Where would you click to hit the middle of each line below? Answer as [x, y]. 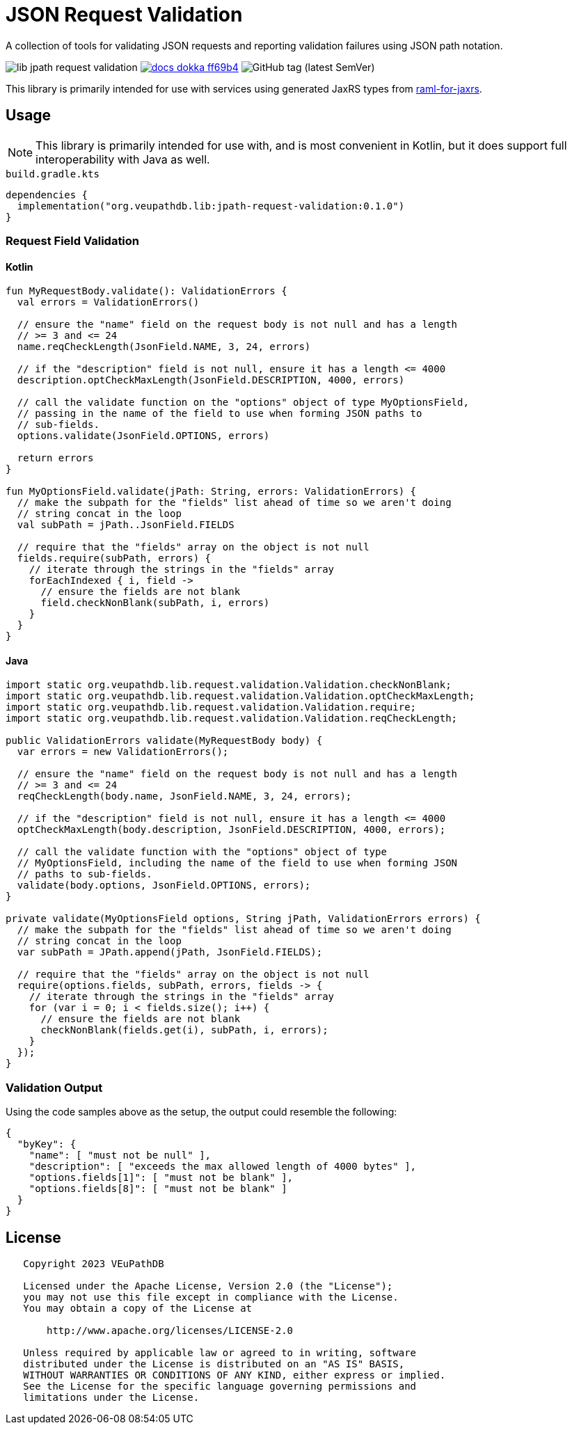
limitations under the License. [111, 1397]
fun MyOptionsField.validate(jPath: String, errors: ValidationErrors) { [211, 492]
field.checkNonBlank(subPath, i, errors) [155, 603]
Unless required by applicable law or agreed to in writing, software [220, 1353]
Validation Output [54, 1087]
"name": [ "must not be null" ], [120, 1155]
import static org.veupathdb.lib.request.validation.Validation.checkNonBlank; [229, 685]
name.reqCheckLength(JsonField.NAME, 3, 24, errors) [164, 347]
